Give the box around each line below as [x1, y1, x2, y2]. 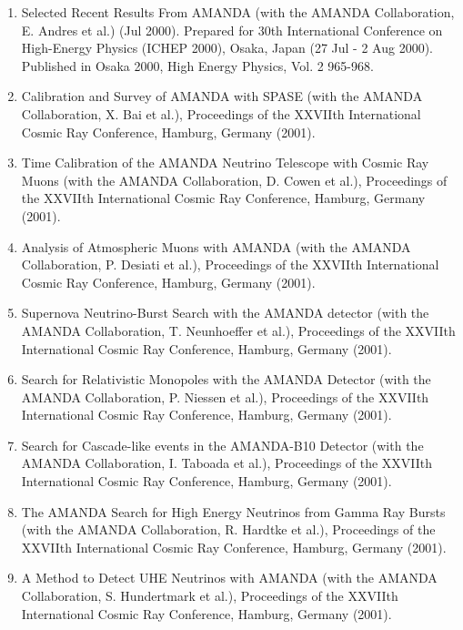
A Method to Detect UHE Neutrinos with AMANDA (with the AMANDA [21, 568, 438, 587]
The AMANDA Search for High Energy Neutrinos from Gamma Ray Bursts [21, 502, 446, 521]
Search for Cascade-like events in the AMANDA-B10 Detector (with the [21, 435, 424, 454]
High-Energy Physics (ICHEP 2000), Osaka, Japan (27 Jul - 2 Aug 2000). [21, 38, 433, 57]
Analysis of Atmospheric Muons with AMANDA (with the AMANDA [21, 237, 411, 256]
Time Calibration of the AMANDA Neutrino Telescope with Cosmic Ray [21, 153, 429, 172]
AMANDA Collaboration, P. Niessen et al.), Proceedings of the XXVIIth [21, 387, 429, 406]
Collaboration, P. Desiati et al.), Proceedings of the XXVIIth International [21, 255, 439, 274]
